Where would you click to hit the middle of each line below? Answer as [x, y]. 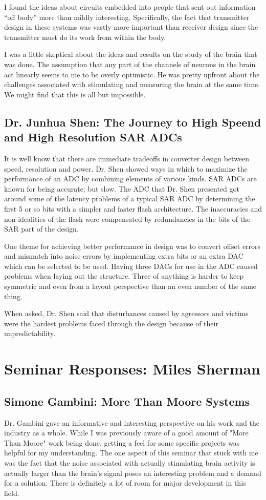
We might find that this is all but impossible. [75, 94]
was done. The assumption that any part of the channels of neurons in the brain [130, 64]
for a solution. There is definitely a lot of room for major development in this [125, 483]
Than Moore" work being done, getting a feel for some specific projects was [122, 442]
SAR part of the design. [41, 229]
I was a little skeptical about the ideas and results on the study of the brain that [131, 54]
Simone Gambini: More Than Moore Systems [127, 401]
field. [12, 493]
